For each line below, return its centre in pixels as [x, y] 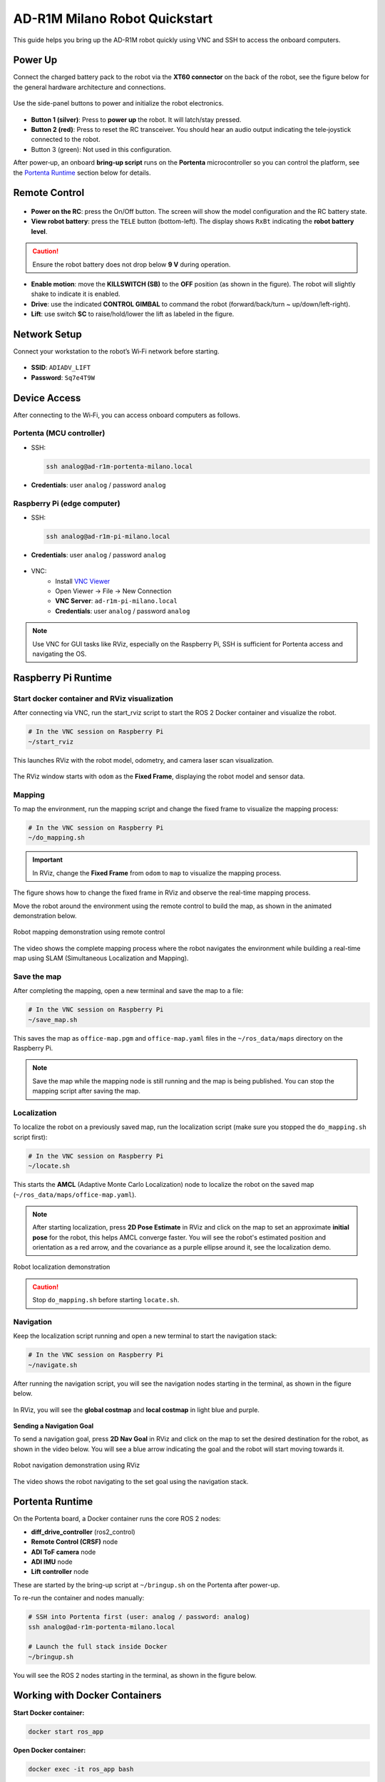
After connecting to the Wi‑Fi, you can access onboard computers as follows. [127, 415]
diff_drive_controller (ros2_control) [83, 1532]
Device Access [47, 398]
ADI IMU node [52, 1562]
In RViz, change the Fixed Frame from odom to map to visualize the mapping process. [157, 872]
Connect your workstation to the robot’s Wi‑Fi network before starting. [117, 351]
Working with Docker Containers [87, 1695]
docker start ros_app [66, 1731]
